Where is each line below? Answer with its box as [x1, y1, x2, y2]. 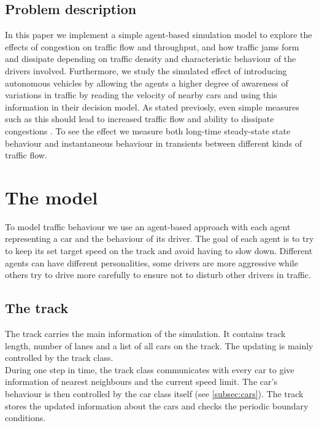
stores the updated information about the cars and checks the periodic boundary [5, 399, 309, 412]
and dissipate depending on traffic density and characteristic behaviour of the [5, 52, 296, 65]
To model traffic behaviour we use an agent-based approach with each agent [5, 220, 291, 233]
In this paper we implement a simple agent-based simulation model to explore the [5, 28, 312, 41]
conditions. [5, 411, 46, 424]
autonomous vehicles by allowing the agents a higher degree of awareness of [5, 76, 288, 89]
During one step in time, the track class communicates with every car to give [5, 363, 294, 376]
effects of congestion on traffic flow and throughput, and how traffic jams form [5, 40, 299, 53]
